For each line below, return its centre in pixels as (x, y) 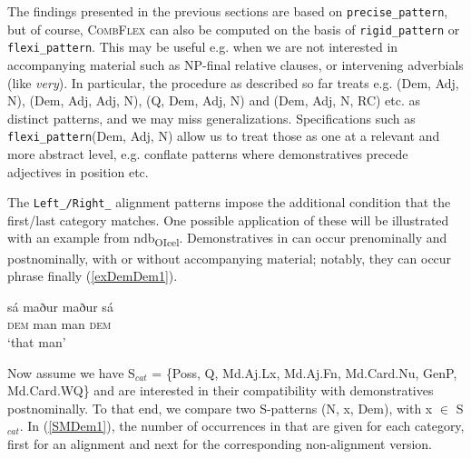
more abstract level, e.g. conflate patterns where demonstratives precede (208, 154)
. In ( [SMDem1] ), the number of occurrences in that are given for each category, (242, 426)
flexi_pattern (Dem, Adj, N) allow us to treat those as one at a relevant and (224, 136)
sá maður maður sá (60, 306)
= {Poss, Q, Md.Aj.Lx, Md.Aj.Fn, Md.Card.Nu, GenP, (304, 372)
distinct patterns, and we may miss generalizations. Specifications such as (211, 118)
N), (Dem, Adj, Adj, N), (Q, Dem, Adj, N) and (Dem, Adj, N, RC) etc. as (214, 100)
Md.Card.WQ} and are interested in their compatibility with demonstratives (221, 390)
